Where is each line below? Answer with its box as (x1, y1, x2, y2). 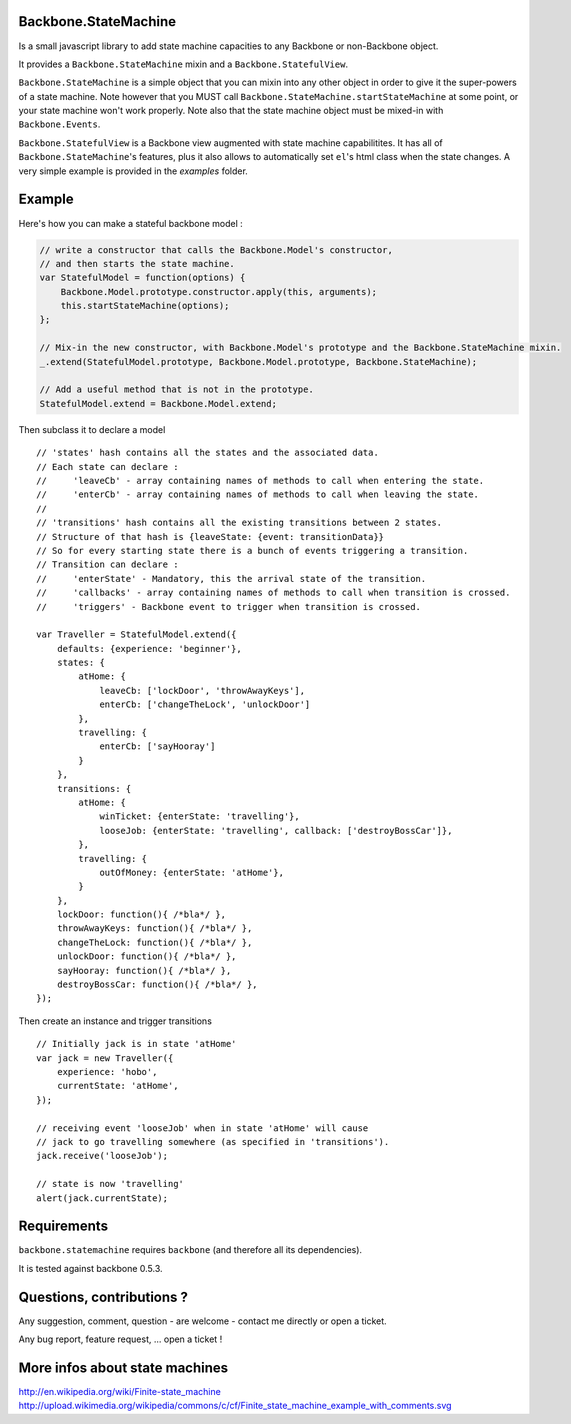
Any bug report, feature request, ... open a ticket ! (18, 1333, 223, 1345)
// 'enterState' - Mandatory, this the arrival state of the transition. (36, 573, 427, 584)
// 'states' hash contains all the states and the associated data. (36, 447, 379, 459)
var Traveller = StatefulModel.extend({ (36, 629, 237, 640)
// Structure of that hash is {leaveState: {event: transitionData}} (36, 531, 385, 542)
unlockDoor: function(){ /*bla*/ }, (56, 951, 237, 962)
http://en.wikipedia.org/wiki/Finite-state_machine (18, 1386, 222, 1398)
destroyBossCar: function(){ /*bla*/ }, (56, 979, 259, 990)
